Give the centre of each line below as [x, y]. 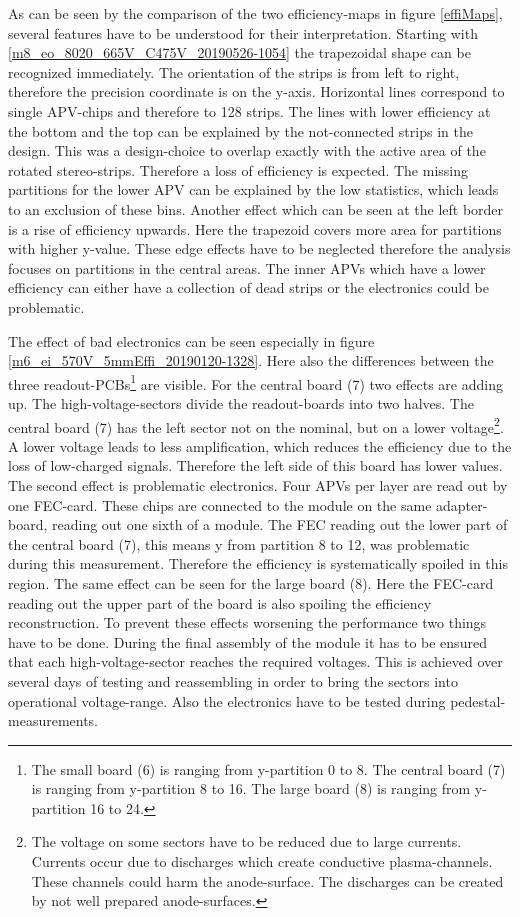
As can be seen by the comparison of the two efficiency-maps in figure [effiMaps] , [255, 13]
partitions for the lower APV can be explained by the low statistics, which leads [253, 189]
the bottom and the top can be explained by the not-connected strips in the [240, 130]
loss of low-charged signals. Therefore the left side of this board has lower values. [255, 465]
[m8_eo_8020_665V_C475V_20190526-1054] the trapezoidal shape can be [239, 52]
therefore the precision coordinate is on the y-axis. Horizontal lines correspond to [256, 91]
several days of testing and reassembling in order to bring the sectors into [233, 680]
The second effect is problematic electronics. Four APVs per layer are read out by [258, 484]
